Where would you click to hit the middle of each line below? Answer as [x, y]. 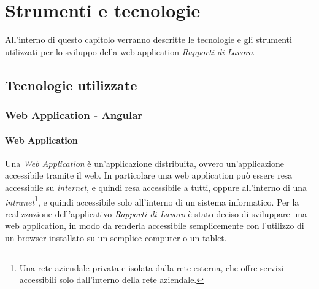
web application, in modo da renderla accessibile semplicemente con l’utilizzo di [155, 225]
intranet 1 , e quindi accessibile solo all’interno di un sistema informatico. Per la [152, 201]
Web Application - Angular [74, 115]
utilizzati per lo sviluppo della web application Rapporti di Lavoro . [130, 51]
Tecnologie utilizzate [71, 84]
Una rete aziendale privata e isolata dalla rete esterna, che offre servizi [152, 267]
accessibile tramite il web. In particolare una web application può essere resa [149, 175]
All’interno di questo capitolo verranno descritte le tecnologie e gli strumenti [148, 40]
